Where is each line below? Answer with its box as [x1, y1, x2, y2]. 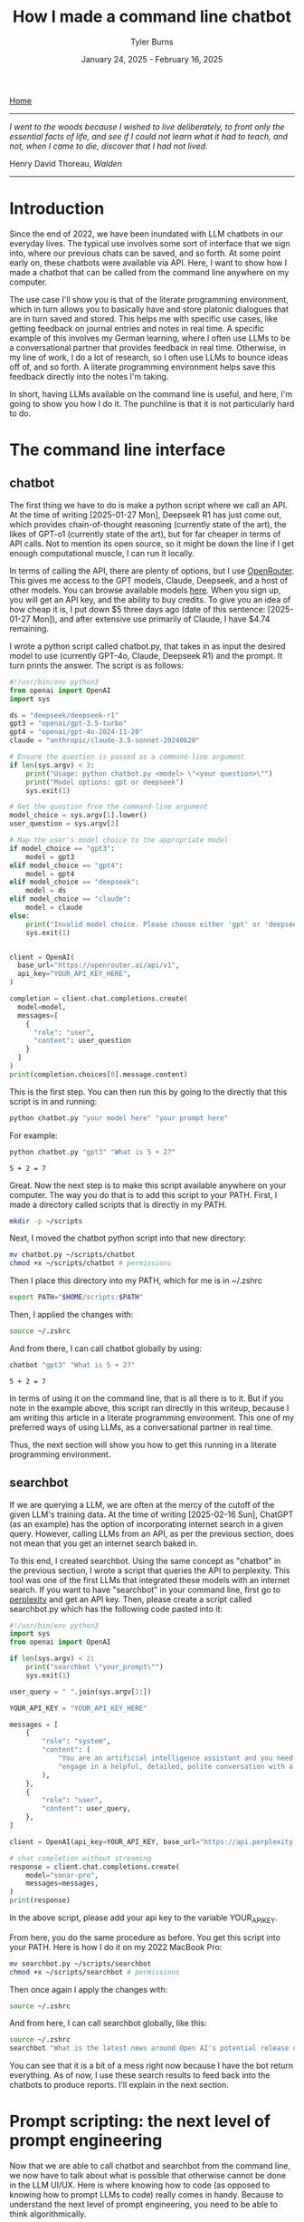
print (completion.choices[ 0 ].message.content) [9, 1069, 188, 1079]
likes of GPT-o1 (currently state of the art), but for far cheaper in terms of [9, 528, 281, 539]
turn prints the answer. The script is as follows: [9, 660, 184, 671]
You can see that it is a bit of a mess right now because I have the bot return [9, 2060, 294, 2072]
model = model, [17, 1002, 67, 1011]
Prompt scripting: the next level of [9, 2111, 271, 2131]
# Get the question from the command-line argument [9, 802, 208, 812]
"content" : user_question [33, 1036, 131, 1046]
